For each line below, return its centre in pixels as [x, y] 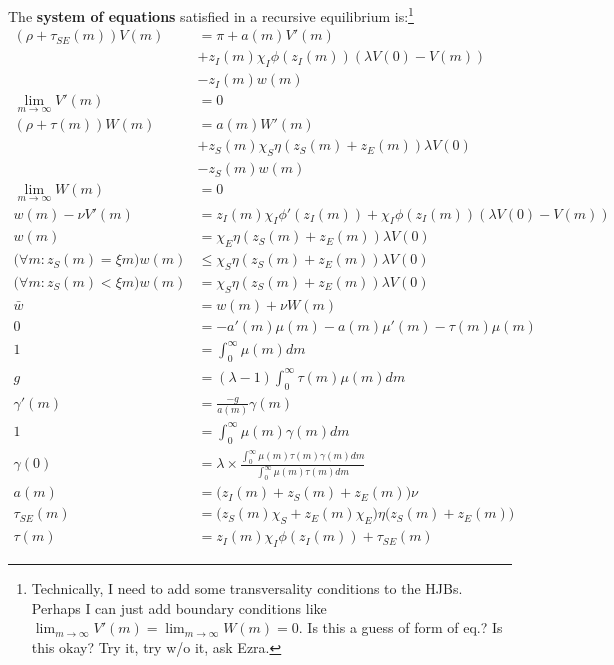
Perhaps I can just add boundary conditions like [179, 607]
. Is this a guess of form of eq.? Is [400, 627]
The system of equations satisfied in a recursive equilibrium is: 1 [211, 14]
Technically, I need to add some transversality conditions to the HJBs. [247, 587]
